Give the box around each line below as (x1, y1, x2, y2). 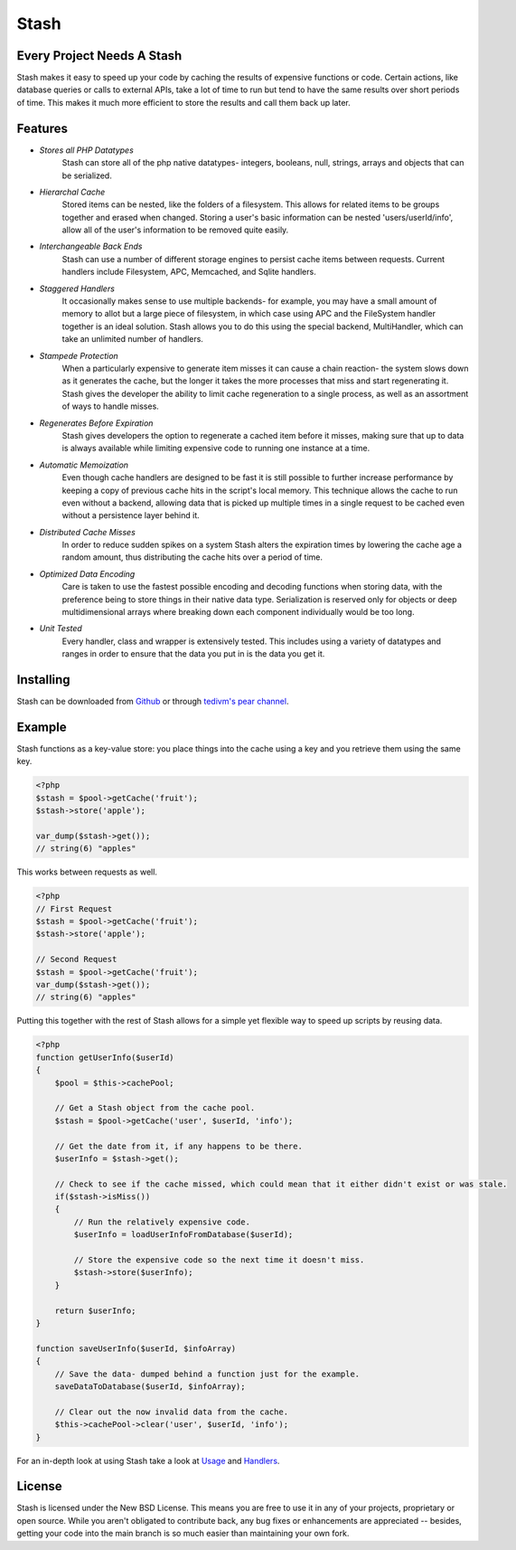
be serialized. (61, 170, 112, 181)
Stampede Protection (39, 350, 119, 361)
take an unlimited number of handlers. (61, 334, 203, 345)
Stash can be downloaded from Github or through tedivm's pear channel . (16, 696, 289, 707)
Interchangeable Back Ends (39, 241, 144, 252)
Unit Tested (39, 623, 83, 634)
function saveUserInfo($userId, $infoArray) (35, 1343, 237, 1354)
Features (16, 120, 68, 136)
